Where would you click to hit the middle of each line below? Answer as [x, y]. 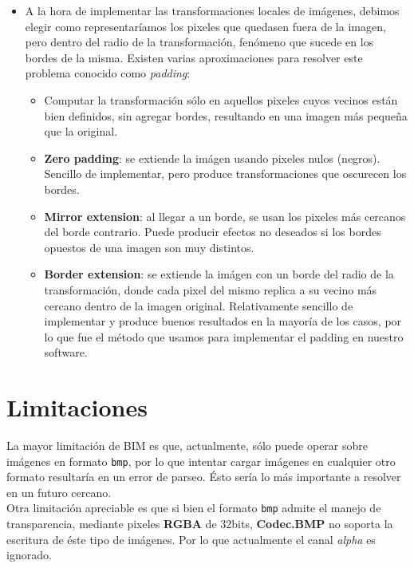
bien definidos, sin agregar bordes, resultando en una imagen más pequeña [226, 115]
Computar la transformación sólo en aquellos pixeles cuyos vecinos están [221, 99]
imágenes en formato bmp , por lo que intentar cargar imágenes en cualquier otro [201, 461]
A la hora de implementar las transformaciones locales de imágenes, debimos [212, 10]
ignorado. [29, 555]
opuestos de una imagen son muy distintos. [149, 247]
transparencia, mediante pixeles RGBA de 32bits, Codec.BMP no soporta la [200, 524]
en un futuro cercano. [59, 492]
